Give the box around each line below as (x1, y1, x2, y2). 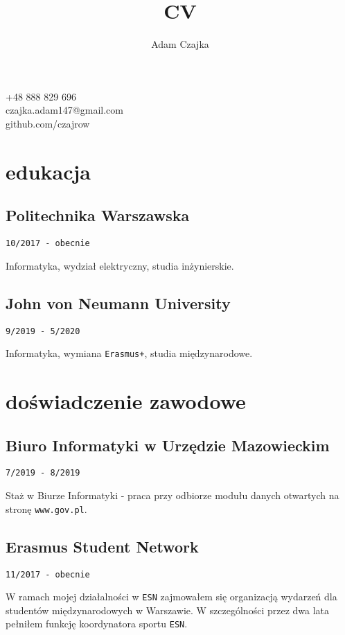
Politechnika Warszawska (6, 205, 190, 226)
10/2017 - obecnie (6, 238, 90, 249)
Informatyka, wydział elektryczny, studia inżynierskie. (6, 258, 234, 272)
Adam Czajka (151, 37, 209, 51)
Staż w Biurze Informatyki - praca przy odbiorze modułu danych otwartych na (6, 488, 339, 503)
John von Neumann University (6, 292, 231, 313)
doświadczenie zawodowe (6, 387, 246, 415)
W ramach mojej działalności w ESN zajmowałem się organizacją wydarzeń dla (6, 589, 337, 604)
